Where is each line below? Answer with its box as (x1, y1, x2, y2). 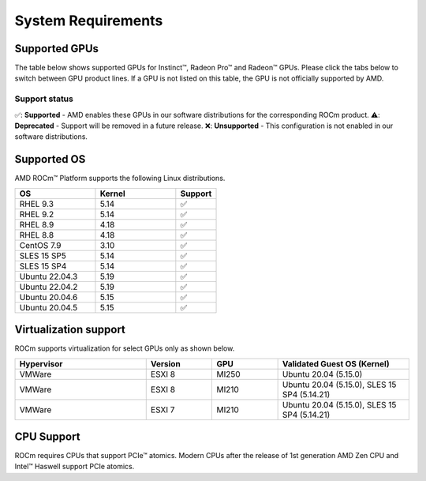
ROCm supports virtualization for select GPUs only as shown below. (14, 344, 235, 353)
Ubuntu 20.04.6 (19, 291, 78, 303)
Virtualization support (14, 323, 126, 336)
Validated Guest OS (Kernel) (282, 358, 390, 369)
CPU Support (14, 430, 80, 443)
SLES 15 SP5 (19, 250, 66, 261)
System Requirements (14, 12, 163, 29)
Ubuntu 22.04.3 (19, 271, 78, 282)
